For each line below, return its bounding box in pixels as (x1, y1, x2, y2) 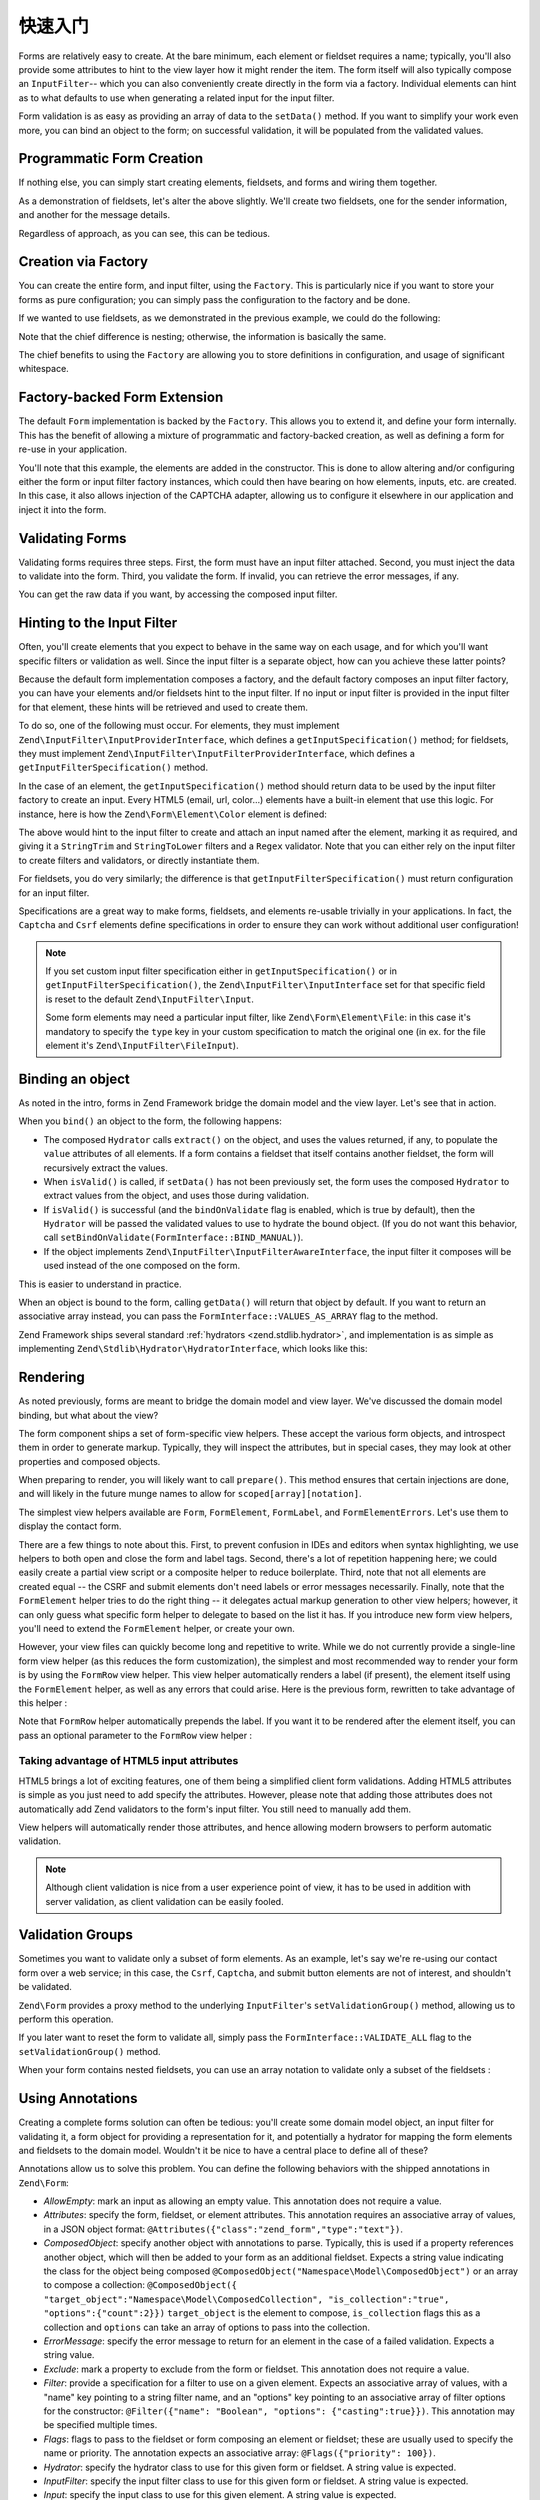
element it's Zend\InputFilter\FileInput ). (45, 1040, 239, 1052)
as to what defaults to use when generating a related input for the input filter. (18, 91, 335, 104)
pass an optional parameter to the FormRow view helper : (18, 1729, 253, 1741)
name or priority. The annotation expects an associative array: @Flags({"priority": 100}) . (43, 2447, 436, 2459)
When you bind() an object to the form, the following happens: (18, 1115, 282, 1127)
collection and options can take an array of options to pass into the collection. (43, 2321, 370, 2333)
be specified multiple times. (43, 2419, 158, 2431)
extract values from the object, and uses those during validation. (43, 1190, 310, 1202)
